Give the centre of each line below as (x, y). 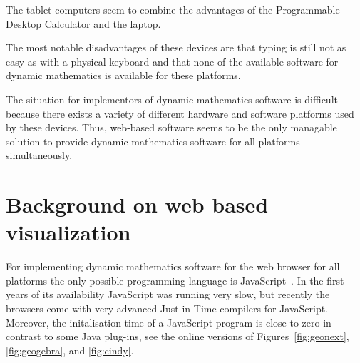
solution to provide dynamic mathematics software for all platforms (153, 141)
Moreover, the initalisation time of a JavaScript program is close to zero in (169, 322)
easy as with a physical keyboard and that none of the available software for (172, 61)
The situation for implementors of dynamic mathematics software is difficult (172, 99)
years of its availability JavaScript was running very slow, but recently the (168, 294)
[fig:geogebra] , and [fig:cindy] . (70, 350)
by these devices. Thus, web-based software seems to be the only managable (171, 127)
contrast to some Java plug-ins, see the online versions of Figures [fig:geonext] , (178, 336)
